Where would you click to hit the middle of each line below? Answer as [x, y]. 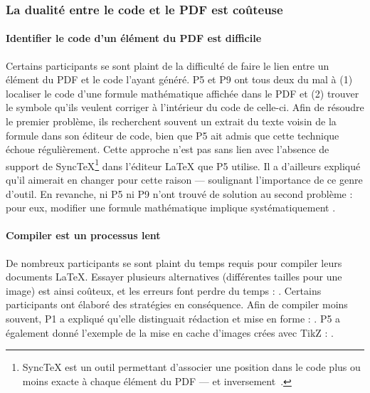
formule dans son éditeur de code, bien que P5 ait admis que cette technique [173, 135]
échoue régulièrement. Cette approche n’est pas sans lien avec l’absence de [168, 149]
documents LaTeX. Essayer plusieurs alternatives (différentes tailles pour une [174, 277]
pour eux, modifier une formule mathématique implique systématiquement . [171, 208]
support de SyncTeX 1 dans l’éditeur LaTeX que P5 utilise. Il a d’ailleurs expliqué [183, 164]
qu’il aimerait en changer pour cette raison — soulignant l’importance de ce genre [184, 180]
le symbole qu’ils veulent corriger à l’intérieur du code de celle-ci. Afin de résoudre [185, 107]
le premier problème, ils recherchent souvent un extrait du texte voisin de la [171, 121]
